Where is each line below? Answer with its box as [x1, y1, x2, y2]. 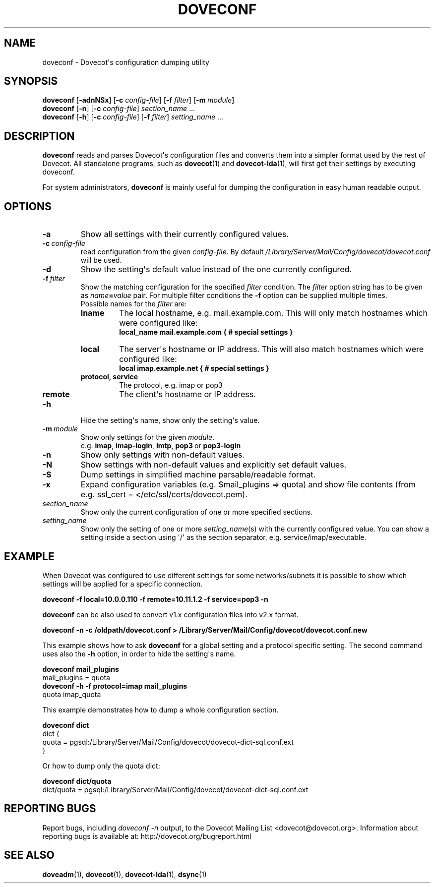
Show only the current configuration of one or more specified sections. [80, 508, 313, 517]
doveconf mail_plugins [42, 664, 119, 673]
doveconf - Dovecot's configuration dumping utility [42, 58, 209, 66]
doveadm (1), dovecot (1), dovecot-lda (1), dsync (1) [42, 870, 207, 879]
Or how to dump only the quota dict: [42, 761, 160, 770]
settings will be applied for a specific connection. [42, 579, 203, 588]
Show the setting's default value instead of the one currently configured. [80, 264, 352, 275]
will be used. [80, 256, 122, 265]
